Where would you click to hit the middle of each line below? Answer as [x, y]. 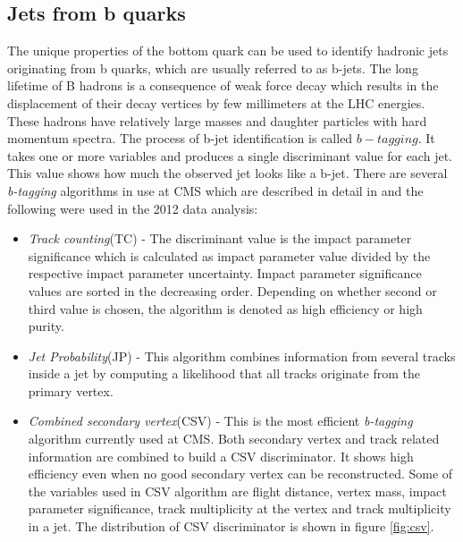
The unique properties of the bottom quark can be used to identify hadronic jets [228, 51]
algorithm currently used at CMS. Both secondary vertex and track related [234, 439]
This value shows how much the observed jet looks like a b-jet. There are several [227, 173]
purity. [46, 326]
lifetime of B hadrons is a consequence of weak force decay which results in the [223, 85]
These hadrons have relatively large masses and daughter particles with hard [217, 120]
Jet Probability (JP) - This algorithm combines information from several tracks [242, 356]
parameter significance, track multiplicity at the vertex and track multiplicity [240, 508]
